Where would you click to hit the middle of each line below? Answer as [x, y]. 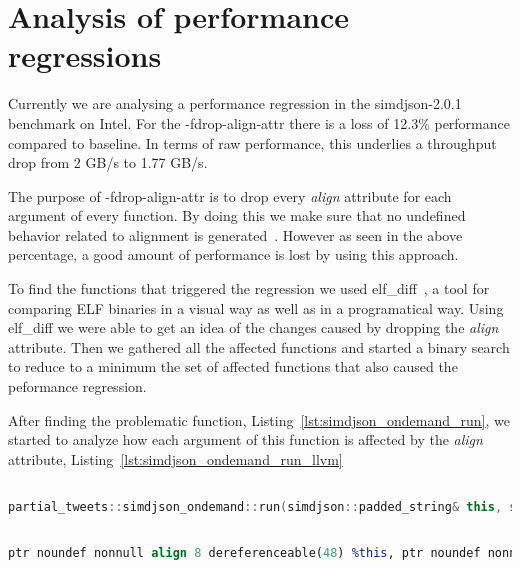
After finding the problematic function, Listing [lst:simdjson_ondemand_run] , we [259, 419]
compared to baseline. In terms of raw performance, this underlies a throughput [252, 142]
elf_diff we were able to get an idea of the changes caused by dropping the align [253, 327]
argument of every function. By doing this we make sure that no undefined [237, 215]
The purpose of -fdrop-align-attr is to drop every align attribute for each [230, 195]
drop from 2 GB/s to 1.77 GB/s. [108, 162]
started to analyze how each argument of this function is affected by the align [245, 439]
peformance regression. [77, 386]
